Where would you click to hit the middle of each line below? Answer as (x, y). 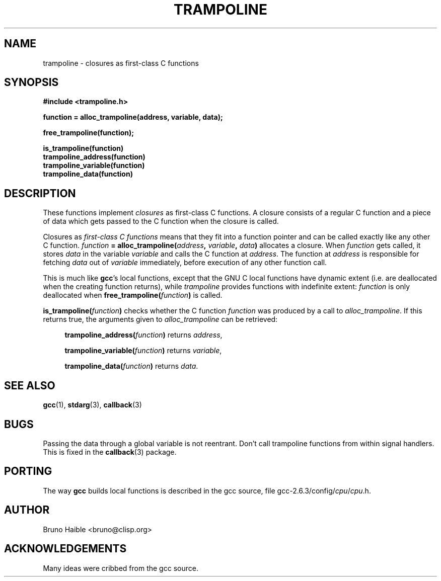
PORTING (28, 471)
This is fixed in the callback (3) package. (110, 452)
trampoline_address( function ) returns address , (143, 335)
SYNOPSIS (31, 82)
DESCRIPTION (40, 193)
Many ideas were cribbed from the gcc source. (121, 568)
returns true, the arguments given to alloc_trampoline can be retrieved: (160, 319)
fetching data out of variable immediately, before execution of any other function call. (185, 263)
